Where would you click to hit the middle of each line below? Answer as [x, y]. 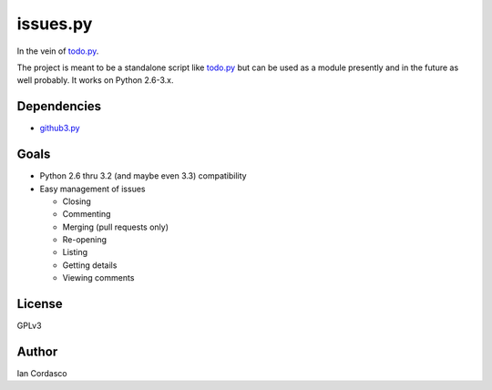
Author [37, 351]
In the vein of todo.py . [58, 51]
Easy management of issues [92, 189]
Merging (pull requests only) [115, 227]
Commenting [87, 214]
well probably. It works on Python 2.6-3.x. [95, 80]
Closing [77, 201]
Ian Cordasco [42, 374]
